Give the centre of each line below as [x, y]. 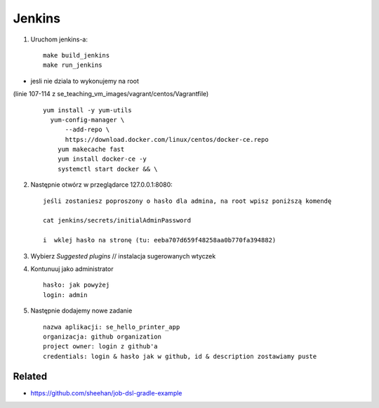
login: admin [65, 295]
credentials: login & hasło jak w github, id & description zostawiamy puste [180, 356]
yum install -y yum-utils [88, 110]
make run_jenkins [73, 65]
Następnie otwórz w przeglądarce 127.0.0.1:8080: [102, 185]
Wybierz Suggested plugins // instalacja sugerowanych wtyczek [123, 256]
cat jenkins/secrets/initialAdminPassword [117, 221]
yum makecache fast [91, 150]
